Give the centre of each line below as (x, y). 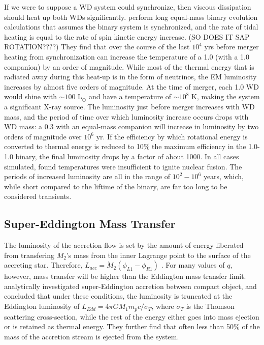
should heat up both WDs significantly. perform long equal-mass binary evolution (131, 17)
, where (163, 306)
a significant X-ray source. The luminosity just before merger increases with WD (129, 106)
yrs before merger (232, 47)
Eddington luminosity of (42, 306)
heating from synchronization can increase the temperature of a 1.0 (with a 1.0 (127, 56)
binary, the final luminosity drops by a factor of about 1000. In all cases (127, 156)
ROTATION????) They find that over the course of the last (97, 47)
